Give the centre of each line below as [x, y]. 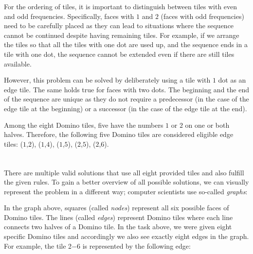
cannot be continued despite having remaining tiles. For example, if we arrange [122, 35]
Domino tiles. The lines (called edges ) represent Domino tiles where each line [118, 217]
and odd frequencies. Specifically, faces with [69, 16]
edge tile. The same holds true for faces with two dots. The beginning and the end [126, 89]
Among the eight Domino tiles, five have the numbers [84, 125]
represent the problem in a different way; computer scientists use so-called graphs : [126, 191]
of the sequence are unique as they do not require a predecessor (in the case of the [126, 99]
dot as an [232, 80]
